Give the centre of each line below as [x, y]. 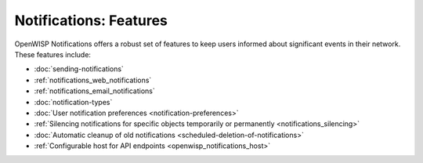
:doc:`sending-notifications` [79, 69]
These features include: [53, 54]
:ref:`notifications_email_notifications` [95, 91]
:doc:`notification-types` [73, 102]
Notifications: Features [91, 20]
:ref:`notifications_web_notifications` [93, 80]
